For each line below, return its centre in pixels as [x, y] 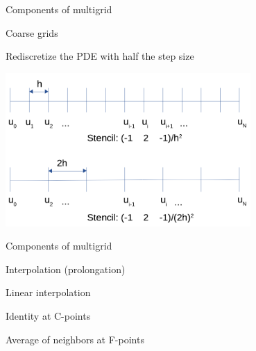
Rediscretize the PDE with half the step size [100, 56]
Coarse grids [32, 32]
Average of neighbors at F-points [75, 339]
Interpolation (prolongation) [66, 269]
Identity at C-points [48, 315]
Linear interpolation [48, 292]
